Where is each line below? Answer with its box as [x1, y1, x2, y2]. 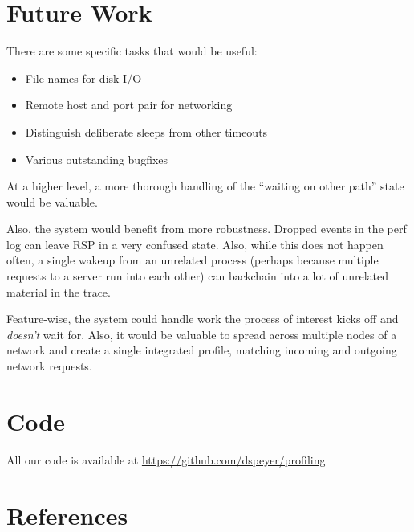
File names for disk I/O [25, 69, 142, 86]
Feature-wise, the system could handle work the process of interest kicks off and [6, 310, 399, 327]
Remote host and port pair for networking [25, 96, 233, 113]
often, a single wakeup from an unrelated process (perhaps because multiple [6, 252, 379, 268]
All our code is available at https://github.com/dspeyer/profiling [6, 451, 326, 468]
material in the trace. [6, 283, 111, 300]
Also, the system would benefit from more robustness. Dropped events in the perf [6, 220, 407, 237]
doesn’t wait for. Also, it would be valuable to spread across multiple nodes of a [6, 325, 397, 342]
